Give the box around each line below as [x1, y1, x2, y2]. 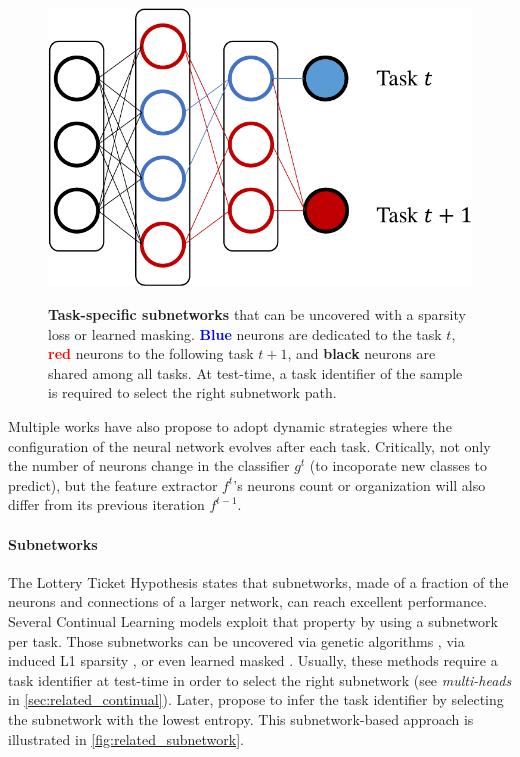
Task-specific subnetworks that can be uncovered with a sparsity [48, 304, 466, 325]
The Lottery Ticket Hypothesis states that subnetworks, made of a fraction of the [8, 571, 509, 592]
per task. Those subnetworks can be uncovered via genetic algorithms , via [8, 630, 465, 651]
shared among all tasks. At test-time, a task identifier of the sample [48, 362, 463, 383]
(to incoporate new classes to [309, 455, 488, 476]
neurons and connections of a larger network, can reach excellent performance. [8, 591, 488, 612]
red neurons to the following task [48, 343, 254, 364]
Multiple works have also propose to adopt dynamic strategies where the [8, 416, 452, 437]
